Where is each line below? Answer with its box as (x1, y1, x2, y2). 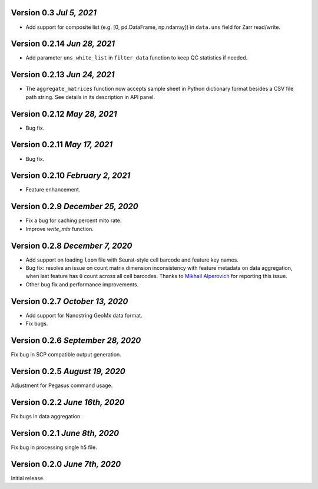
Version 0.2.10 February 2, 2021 (11, 171, 131, 181)
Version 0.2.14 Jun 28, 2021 (11, 39, 115, 49)
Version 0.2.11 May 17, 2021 (11, 140, 113, 150)
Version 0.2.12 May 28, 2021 (11, 109, 117, 119)
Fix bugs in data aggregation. (11, 412, 82, 419)
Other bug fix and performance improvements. (25, 280, 139, 288)
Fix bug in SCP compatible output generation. (11, 351, 122, 358)
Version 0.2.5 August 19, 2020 (11, 366, 126, 376)
